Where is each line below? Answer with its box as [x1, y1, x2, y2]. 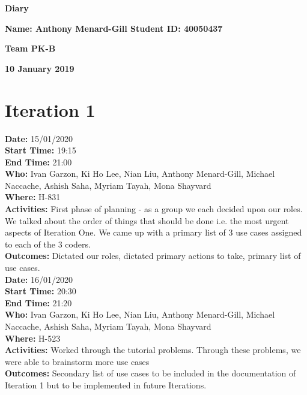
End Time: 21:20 [5, 296, 72, 309]
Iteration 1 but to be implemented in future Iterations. [5, 378, 207, 391]
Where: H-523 [5, 331, 61, 344]
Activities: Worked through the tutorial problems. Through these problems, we [5, 343, 301, 356]
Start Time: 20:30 [5, 285, 76, 297]
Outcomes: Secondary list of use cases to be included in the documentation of [5, 367, 296, 379]
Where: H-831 [5, 191, 61, 203]
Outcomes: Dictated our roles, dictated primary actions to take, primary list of [5, 249, 301, 262]
